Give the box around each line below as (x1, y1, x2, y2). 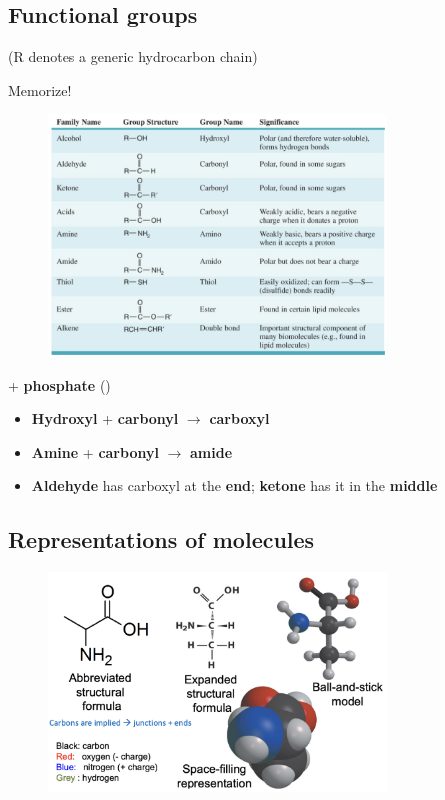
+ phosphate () (8, 374, 111, 395)
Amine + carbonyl (31, 441, 159, 462)
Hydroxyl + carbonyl (31, 408, 179, 429)
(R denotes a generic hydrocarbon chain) (8, 46, 258, 67)
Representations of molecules (8, 524, 315, 555)
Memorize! (8, 79, 72, 100)
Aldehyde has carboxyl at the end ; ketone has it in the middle (31, 475, 438, 496)
